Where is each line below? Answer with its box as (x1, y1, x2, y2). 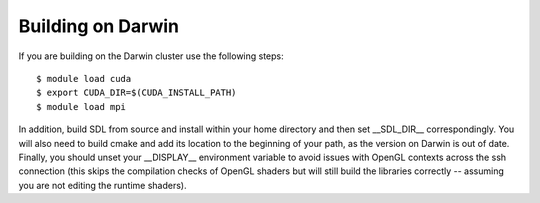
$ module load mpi (36, 101, 127, 112)
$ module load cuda (36, 73, 132, 84)
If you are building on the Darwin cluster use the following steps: (18, 50, 284, 62)
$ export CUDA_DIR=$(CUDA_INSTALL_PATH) (36, 87, 237, 99)
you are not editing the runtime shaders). (18, 179, 187, 191)
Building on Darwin (18, 15, 180, 37)
